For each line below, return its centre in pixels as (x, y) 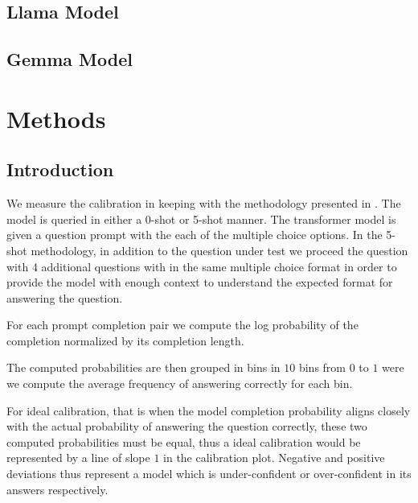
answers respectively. (57, 489)
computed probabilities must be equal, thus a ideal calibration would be (184, 441)
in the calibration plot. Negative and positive (274, 458)
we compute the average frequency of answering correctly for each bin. (180, 383)
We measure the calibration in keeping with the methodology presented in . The (204, 203)
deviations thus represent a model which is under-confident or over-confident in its (209, 474)
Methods (56, 118)
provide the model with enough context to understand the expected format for (200, 282)
